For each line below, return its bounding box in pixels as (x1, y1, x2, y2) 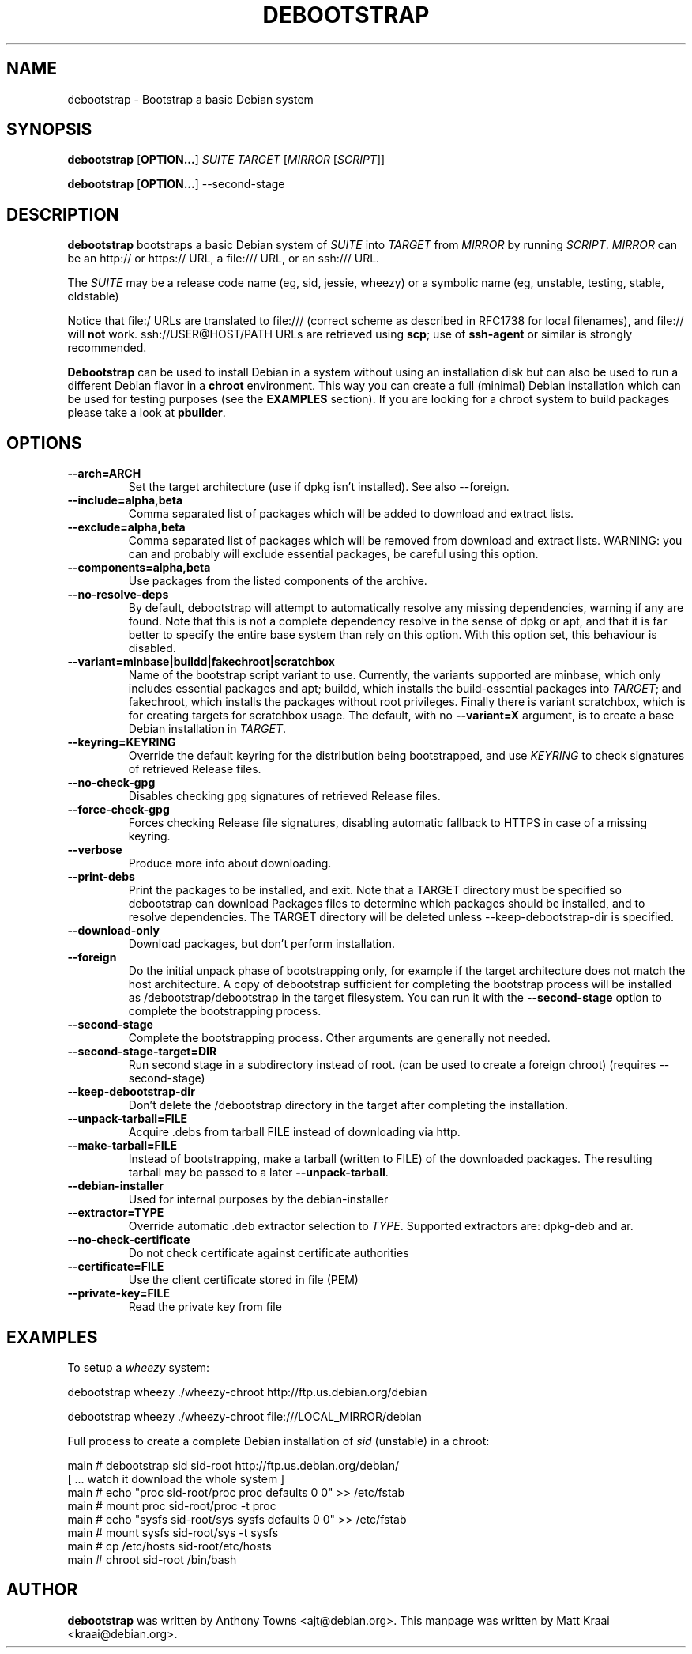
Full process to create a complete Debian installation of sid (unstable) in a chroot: (67, 1433, 490, 1448)
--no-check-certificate (67, 1233, 190, 1247)
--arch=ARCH (67, 466, 141, 481)
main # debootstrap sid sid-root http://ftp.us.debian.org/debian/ (67, 1458, 400, 1472)
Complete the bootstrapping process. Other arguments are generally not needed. (128, 1031, 551, 1045)
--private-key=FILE (67, 1286, 170, 1301)
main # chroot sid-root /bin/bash (67, 1552, 237, 1566)
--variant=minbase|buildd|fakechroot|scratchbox (67, 655, 335, 669)
